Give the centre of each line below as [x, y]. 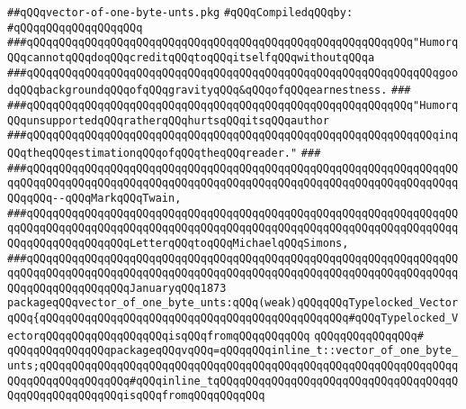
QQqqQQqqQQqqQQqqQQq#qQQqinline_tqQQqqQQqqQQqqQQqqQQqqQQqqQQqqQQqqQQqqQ [233, 381]
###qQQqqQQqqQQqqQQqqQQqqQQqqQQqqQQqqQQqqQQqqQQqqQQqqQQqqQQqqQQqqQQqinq [233, 136]
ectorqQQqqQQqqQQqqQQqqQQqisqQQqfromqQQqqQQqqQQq [159, 336]
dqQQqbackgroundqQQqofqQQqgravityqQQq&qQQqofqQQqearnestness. [197, 91]
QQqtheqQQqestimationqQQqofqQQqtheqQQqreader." [152, 153]
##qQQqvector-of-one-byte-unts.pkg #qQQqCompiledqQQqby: [180, 13]
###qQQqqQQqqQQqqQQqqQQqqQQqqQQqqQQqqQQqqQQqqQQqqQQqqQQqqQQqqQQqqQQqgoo [233, 73]
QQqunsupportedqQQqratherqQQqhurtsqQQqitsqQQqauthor [168, 120]
